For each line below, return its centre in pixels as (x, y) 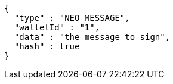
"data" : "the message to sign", (92, 37)
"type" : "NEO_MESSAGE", (72, 18)
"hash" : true (47, 46)
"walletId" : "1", (57, 27)
